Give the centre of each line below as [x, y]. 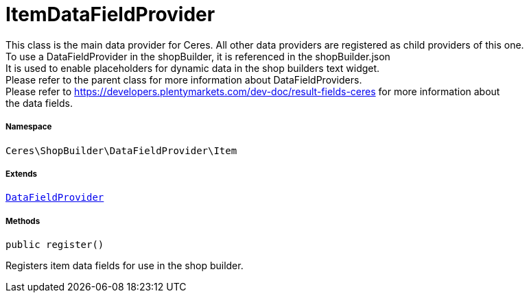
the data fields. [39, 103]
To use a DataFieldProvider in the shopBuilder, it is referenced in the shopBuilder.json [198, 56]
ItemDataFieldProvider [110, 14]
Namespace [29, 127]
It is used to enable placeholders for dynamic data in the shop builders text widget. [193, 68]
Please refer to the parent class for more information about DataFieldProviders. [184, 79]
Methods [23, 221]
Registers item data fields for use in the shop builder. [125, 266]
